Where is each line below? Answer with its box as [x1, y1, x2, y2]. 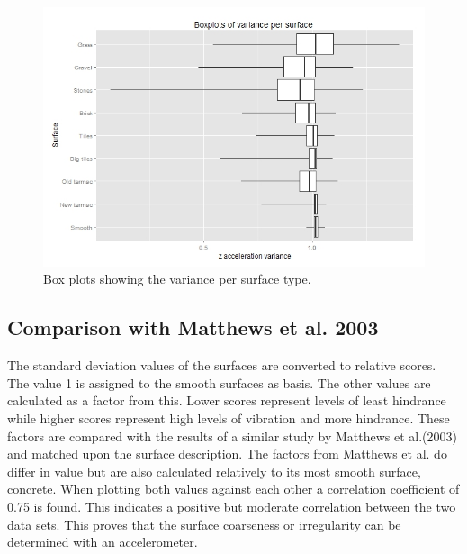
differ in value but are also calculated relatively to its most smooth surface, [7, 461, 421, 480]
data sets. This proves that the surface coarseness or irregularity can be [7, 514, 401, 533]
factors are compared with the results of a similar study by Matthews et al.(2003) [7, 426, 457, 445]
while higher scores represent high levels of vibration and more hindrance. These [7, 409, 450, 428]
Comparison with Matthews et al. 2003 [7, 313, 379, 341]
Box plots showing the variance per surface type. [43, 269, 311, 288]
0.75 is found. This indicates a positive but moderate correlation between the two [7, 496, 456, 515]
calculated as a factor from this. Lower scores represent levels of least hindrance [7, 391, 446, 410]
